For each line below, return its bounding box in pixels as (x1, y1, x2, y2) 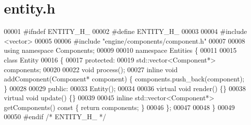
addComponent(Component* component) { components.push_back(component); (4, 74, 245, 84)
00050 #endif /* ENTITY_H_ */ (4, 111, 106, 122)
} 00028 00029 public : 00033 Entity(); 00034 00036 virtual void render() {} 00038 (4, 83, 246, 93)
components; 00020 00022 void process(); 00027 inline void (4, 64, 178, 74)
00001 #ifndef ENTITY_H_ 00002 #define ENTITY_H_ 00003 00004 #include (4, 26, 247, 36)
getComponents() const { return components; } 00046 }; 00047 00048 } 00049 (4, 102, 235, 112)
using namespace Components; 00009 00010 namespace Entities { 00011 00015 (4, 45, 237, 55)
